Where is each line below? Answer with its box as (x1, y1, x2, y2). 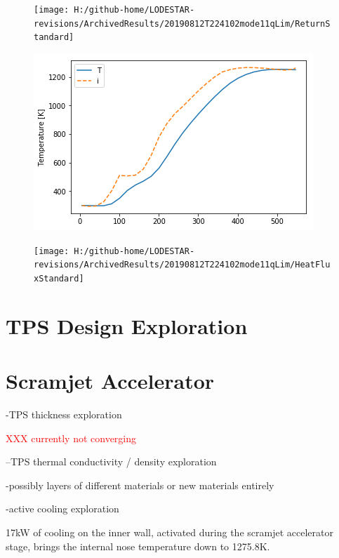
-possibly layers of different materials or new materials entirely (6, 477, 274, 492)
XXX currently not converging (6, 430, 137, 445)
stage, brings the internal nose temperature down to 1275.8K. (6, 538, 270, 553)
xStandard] (34, 273, 84, 284)
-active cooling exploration (6, 501, 119, 516)
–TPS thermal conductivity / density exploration (6, 454, 217, 469)
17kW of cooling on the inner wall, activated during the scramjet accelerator (6, 525, 333, 539)
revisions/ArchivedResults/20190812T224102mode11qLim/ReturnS (34, 18, 331, 29)
